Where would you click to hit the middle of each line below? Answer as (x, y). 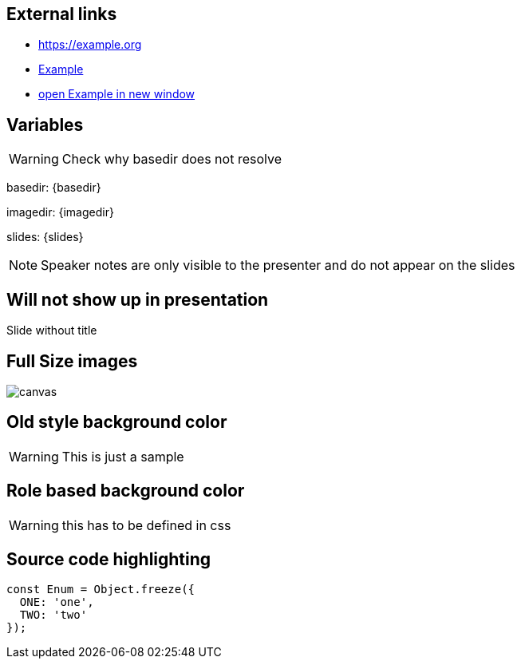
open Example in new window (117, 94)
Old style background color (117, 422)
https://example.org (90, 45)
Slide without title (52, 331)
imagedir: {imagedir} (60, 212)
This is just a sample (123, 456)
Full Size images (72, 361)
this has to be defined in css (146, 525)
